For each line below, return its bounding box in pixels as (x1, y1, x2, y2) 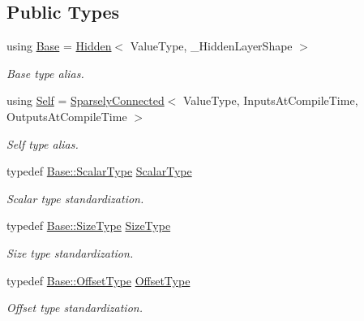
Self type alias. (6, 135, 79, 152)
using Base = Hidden (6, 37, 112, 54)
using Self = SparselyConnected (6, 92, 165, 109)
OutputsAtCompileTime (6, 107, 127, 124)
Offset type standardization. (6, 299, 143, 316)
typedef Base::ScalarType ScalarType (6, 163, 192, 180)
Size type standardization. (6, 244, 134, 261)
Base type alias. (6, 64, 84, 81)
